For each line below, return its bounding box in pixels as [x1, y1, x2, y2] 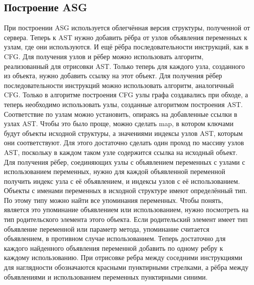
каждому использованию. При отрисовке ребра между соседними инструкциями [4, 252, 243, 263]
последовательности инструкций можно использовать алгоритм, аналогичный [4, 80, 234, 90]
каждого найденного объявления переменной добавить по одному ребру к [4, 242, 223, 253]
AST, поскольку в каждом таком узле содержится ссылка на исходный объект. [4, 147, 238, 157]
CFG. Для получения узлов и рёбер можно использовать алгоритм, [4, 51, 204, 61]
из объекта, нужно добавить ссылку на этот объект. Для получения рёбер [4, 70, 222, 81]
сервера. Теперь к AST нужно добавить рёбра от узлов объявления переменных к [4, 32, 248, 42]
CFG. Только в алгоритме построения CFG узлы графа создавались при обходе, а [4, 89, 248, 100]
